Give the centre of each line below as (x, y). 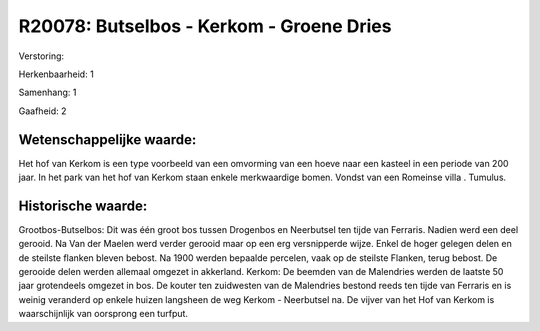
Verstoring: (41, 56)
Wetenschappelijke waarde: (107, 139)
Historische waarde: (83, 205)
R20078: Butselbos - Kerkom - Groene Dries (205, 26)
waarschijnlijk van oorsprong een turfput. (103, 314)
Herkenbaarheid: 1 (56, 74)
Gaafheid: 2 (42, 111)
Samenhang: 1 (47, 92)
